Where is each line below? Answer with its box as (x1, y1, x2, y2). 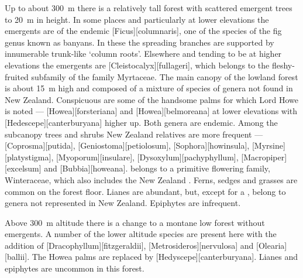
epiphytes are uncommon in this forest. (5, 262, 144, 274)
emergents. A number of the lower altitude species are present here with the (5, 228, 277, 240)
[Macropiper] (241, 150, 287, 163)
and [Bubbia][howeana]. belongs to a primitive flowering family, (44, 162, 270, 174)
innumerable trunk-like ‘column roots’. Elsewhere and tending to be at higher (5, 47, 282, 60)
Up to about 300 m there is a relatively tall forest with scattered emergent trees (5, 2, 292, 13)
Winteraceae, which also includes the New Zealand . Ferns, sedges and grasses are (5, 173, 298, 186)
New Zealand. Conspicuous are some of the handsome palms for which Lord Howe (5, 93, 298, 105)
